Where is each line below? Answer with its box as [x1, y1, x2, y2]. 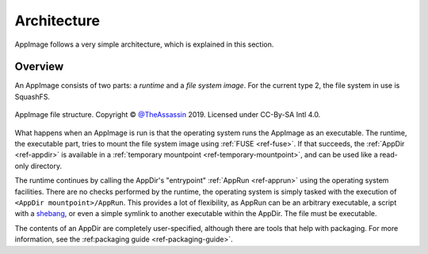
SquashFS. [14, 92, 51, 101]
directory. [30, 161, 63, 170]
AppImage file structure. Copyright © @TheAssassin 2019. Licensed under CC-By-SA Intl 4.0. [14, 110, 321, 119]
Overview [14, 60, 64, 74]
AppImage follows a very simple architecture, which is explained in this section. [14, 40, 274, 49]
